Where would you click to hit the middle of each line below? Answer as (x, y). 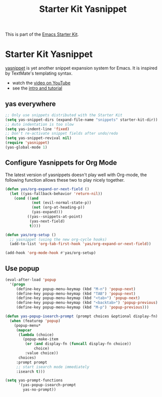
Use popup (22, 268)
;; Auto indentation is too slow (40, 124)
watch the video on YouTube (41, 83)
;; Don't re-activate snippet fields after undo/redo (62, 134)
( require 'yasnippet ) (27, 143)
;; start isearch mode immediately (53, 367)
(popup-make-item (40, 339)
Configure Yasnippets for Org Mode (61, 163)
